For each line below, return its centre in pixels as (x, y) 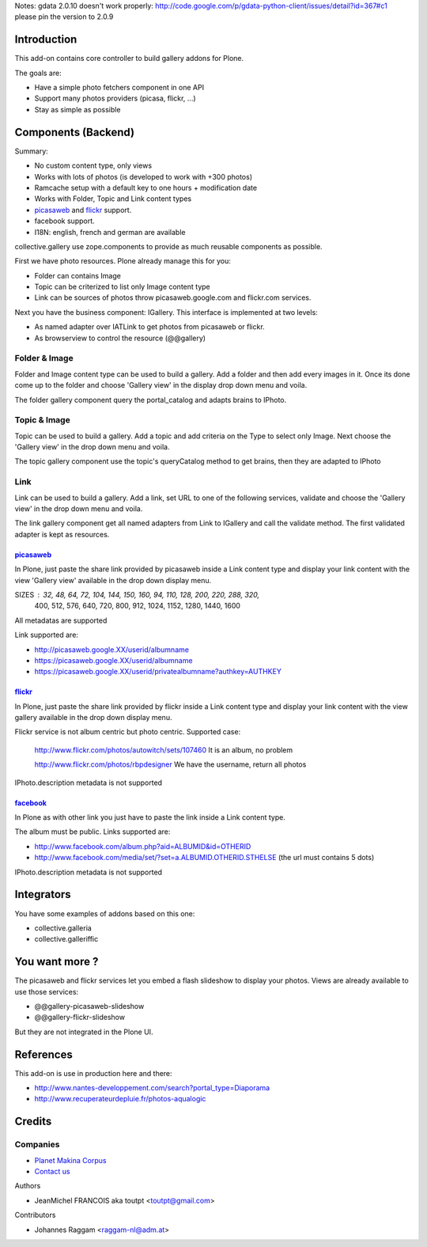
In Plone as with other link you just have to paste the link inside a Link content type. (150, 817)
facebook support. (64, 221)
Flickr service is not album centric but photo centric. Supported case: (128, 732)
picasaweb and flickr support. (83, 210)
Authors (28, 1186)
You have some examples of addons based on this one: (105, 913)
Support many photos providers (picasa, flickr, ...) (115, 98)
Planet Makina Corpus (70, 1160)
